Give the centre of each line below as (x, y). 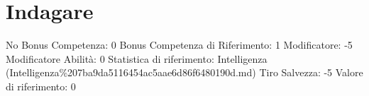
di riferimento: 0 (41, 86)
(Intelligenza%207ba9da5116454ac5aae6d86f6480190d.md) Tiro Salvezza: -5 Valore (184, 72)
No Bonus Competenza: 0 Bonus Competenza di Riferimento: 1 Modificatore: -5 (179, 45)
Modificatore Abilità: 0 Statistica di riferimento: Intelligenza (137, 58)
